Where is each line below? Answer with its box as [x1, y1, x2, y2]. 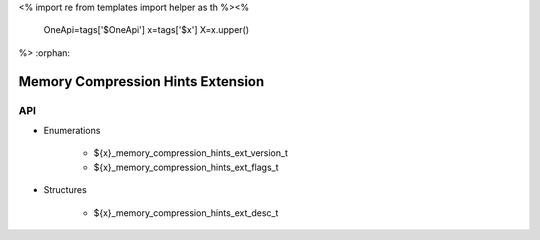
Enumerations [43, 124, 101, 136]
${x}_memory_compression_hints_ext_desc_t [93, 206, 279, 219]
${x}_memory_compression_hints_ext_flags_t [93, 161, 279, 173]
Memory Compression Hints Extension [18, 73, 265, 90]
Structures [43, 184, 87, 196]
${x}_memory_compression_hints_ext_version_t [93, 147, 289, 159]
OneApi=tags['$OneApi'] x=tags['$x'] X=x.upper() [43, 24, 250, 36]
